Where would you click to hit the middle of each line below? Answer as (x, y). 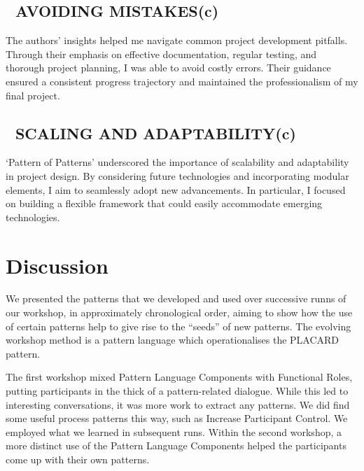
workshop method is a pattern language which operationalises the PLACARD (173, 340)
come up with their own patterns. (78, 459)
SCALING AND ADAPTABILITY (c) (155, 133)
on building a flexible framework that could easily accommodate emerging (164, 203)
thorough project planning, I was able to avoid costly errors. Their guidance (168, 68)
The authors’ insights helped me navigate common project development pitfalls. (177, 40)
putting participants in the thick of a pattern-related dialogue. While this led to (177, 391)
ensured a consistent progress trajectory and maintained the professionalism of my (182, 81)
